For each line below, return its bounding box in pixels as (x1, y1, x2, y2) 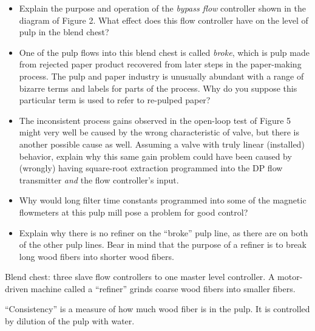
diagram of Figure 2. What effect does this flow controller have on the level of (19, 13, 308, 26)
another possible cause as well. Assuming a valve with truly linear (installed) (19, 137, 305, 150)
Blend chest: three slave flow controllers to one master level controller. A (5, 270, 275, 283)
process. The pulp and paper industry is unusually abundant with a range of (19, 69, 304, 82)
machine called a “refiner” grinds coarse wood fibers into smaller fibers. (30, 282, 296, 295)
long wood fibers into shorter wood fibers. (19, 250, 174, 262)
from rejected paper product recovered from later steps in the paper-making (19, 58, 302, 70)
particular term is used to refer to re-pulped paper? (19, 94, 211, 106)
